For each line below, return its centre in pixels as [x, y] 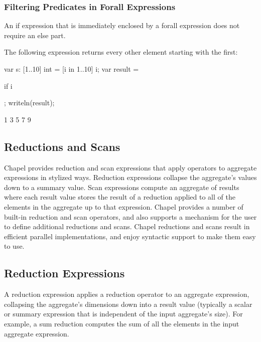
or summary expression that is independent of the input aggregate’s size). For [123, 314]
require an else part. [35, 35]
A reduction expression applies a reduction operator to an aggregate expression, [127, 294]
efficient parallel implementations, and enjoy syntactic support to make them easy [130, 236]
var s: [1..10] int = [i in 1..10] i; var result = [72, 69]
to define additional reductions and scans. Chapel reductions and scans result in [127, 226]
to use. [14, 246]
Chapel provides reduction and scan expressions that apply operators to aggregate [130, 167]
